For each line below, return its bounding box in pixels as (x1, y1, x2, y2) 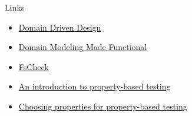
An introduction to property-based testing (18, 80, 171, 92)
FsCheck (18, 60, 49, 72)
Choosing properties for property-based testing (18, 100, 187, 112)
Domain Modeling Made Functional (18, 41, 147, 53)
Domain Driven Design (18, 21, 101, 33)
